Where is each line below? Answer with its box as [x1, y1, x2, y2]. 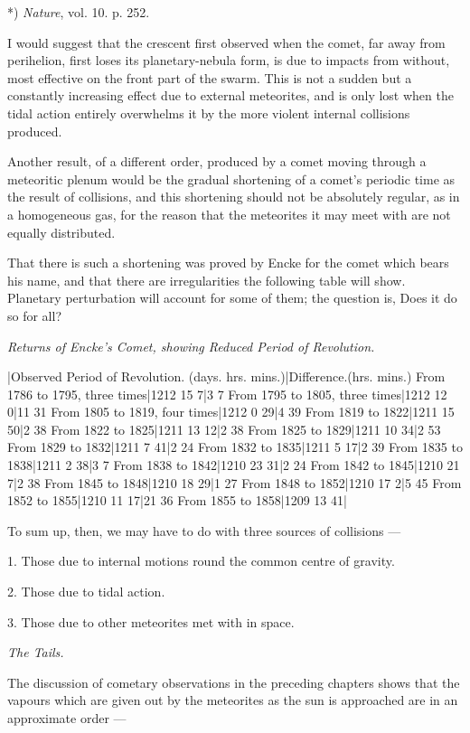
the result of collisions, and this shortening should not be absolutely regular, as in [7, 187, 460, 206]
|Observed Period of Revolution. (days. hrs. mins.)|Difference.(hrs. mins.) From [7, 367, 446, 386]
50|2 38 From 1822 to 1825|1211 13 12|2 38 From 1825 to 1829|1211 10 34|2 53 [7, 419, 441, 438]
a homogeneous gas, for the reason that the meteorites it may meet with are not [7, 204, 451, 223]
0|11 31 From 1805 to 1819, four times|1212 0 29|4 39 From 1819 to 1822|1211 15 [7, 402, 455, 421]
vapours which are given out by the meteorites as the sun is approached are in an [7, 691, 458, 710]
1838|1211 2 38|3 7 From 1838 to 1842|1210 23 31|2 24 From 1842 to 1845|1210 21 [7, 456, 460, 475]
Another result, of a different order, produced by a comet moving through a [7, 152, 427, 171]
